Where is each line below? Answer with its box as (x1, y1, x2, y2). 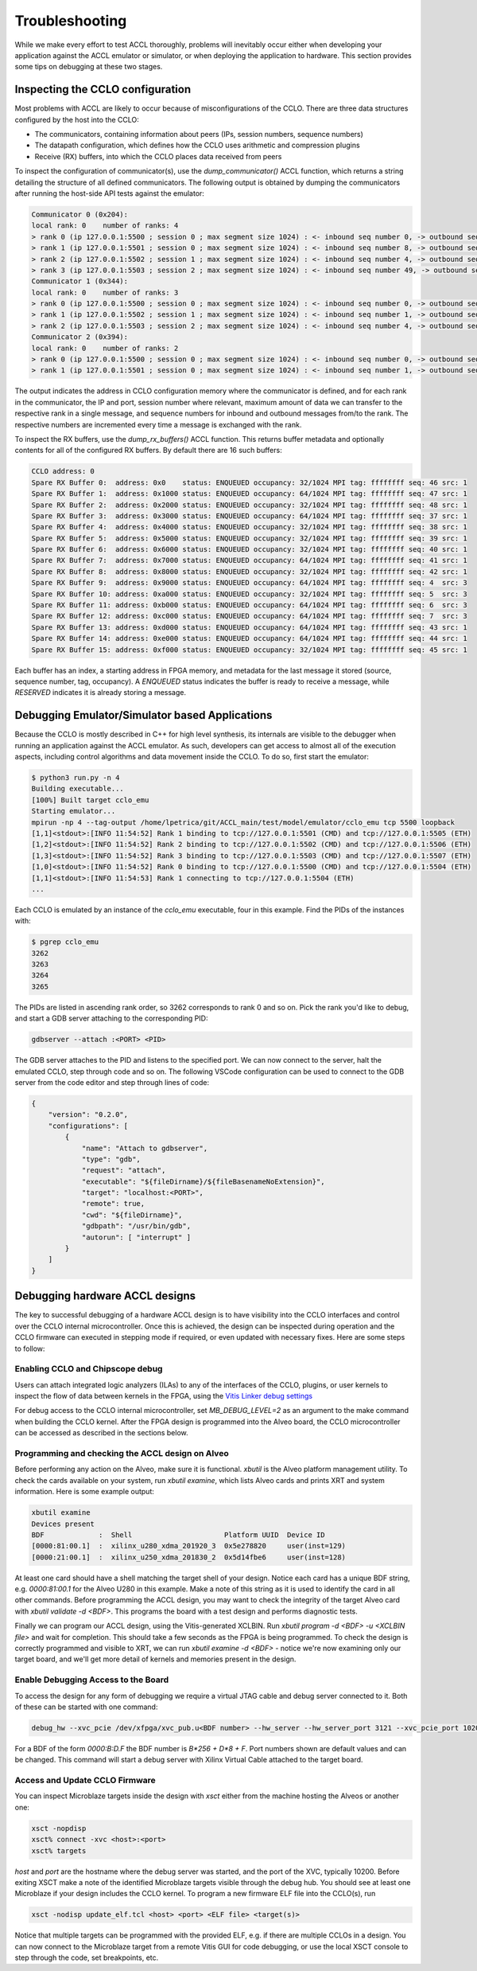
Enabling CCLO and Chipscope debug (14, 1364, 163, 1375)
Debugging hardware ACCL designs (14, 1290, 196, 1303)
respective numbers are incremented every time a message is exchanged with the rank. (14, 420, 302, 429)
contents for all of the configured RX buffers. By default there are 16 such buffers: (14, 446, 282, 455)
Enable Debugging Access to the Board (14, 1674, 169, 1685)
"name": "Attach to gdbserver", (81, 1143, 208, 1153)
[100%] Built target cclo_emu (31, 795, 149, 804)
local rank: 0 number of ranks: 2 (31, 343, 179, 353)
